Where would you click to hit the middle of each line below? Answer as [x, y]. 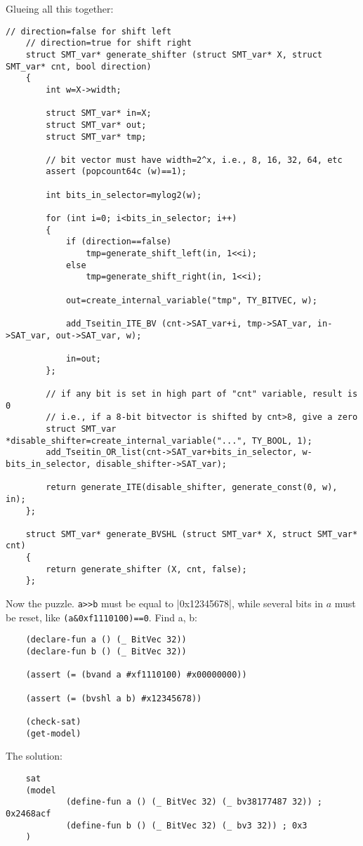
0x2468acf [28, 813]
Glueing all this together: [60, 8]
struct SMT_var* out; [96, 125]
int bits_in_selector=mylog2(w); [124, 195]
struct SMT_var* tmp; [96, 137]
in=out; [84, 358]
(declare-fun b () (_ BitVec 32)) [106, 652]
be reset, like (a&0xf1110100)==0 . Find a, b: [101, 617]
